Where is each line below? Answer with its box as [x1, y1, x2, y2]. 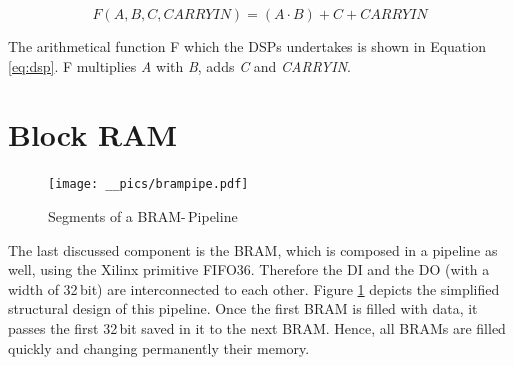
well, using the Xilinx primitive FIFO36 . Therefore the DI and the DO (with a [8, 259, 490, 280]
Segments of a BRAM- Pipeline [48, 205, 238, 226]
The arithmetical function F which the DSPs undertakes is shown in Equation [8, 36, 486, 56]
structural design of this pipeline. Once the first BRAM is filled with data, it [8, 298, 478, 319]
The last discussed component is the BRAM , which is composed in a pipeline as [8, 239, 498, 260]
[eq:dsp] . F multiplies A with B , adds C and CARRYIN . [8, 55, 351, 76]
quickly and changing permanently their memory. [8, 337, 310, 358]
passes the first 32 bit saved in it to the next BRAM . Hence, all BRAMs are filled [8, 317, 506, 338]
